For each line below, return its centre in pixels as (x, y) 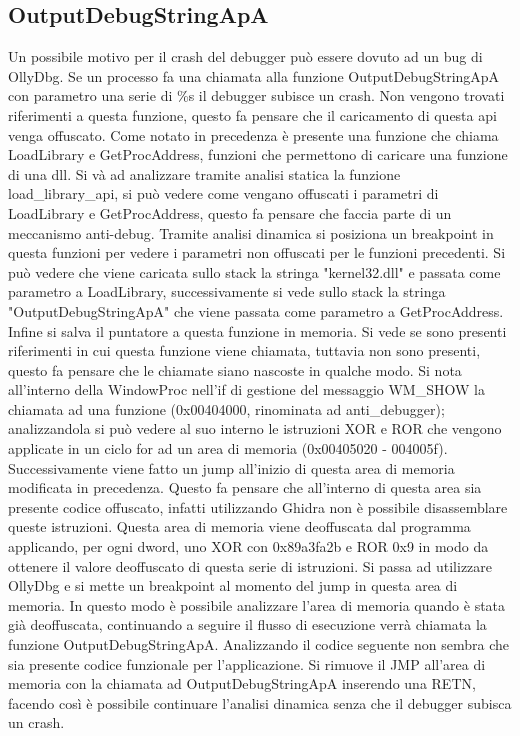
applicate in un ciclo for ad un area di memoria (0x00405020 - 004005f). (228, 448)
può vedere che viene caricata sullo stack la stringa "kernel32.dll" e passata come (254, 271)
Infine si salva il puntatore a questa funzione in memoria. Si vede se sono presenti (257, 330)
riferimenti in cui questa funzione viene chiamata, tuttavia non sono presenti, (244, 350)
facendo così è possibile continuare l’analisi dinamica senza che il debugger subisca (260, 702)
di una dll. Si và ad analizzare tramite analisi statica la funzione (204, 173)
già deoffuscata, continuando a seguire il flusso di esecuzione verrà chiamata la (247, 624)
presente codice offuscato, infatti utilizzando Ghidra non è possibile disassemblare (258, 506)
